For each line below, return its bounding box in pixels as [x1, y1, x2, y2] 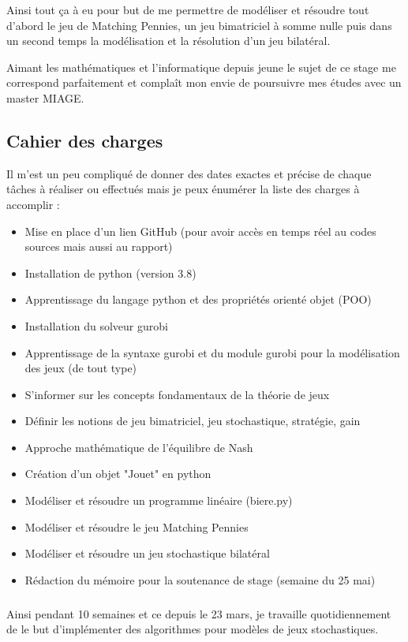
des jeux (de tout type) [24, 360, 137, 376]
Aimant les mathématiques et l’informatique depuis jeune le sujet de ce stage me [6, 58, 396, 75]
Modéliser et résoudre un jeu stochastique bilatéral [24, 545, 270, 562]
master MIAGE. [6, 89, 84, 106]
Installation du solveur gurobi [24, 317, 168, 334]
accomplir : [6, 196, 60, 212]
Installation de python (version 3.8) [24, 264, 197, 281]
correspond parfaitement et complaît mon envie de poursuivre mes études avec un [6, 74, 402, 91]
